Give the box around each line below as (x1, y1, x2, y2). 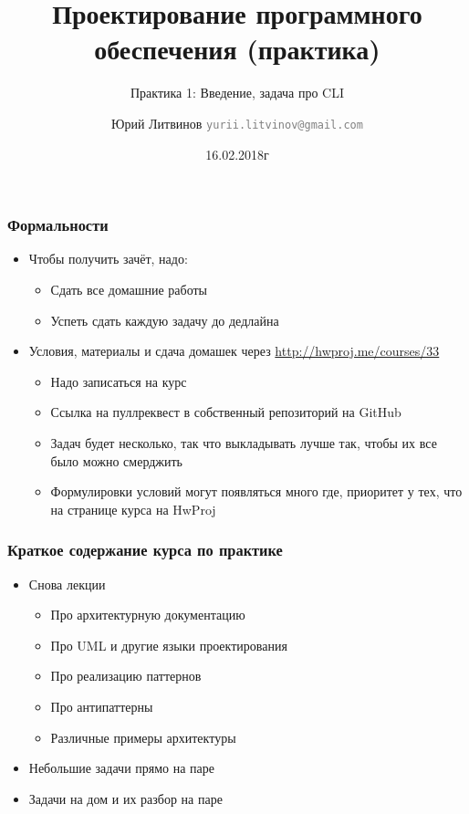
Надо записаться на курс (50, 371, 187, 391)
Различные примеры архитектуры (50, 727, 236, 746)
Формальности (7, 214, 109, 236)
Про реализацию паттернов (50, 666, 202, 685)
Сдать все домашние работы (50, 280, 208, 299)
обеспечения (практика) (94, 30, 380, 68)
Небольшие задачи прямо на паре (28, 758, 215, 777)
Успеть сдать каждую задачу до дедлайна (50, 310, 279, 329)
